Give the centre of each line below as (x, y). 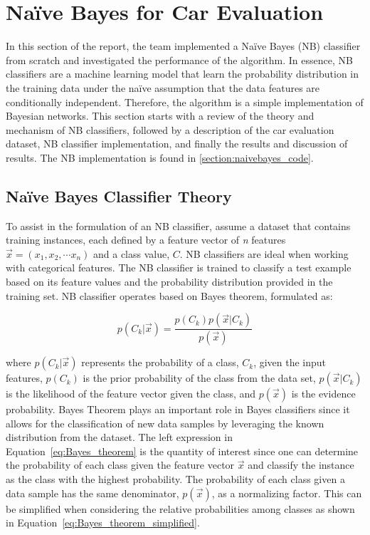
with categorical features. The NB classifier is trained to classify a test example (179, 267)
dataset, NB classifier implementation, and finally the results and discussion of (177, 144)
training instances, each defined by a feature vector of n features (146, 240)
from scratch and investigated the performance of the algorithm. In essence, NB (179, 59)
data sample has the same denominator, (92, 493)
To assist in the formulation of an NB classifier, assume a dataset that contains (178, 225)
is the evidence (323, 394)
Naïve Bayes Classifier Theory (119, 196)
